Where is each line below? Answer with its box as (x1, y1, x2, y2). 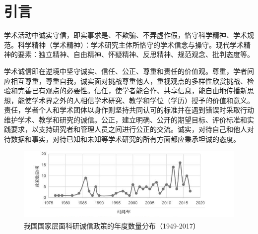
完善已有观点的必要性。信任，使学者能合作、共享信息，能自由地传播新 (17, 85, 247, 96)
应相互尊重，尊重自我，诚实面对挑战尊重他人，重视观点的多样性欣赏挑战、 (4, 75, 247, 86)
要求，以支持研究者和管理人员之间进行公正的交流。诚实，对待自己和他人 (10, 124, 247, 134)
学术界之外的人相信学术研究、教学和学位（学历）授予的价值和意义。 (31, 95, 254, 105)
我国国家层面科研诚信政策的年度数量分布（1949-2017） (24, 220, 200, 231)
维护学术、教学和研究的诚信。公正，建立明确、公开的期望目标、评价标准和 (4, 114, 247, 124)
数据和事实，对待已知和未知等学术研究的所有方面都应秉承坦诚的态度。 (10, 134, 240, 144)
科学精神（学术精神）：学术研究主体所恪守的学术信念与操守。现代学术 (17, 39, 244, 50)
